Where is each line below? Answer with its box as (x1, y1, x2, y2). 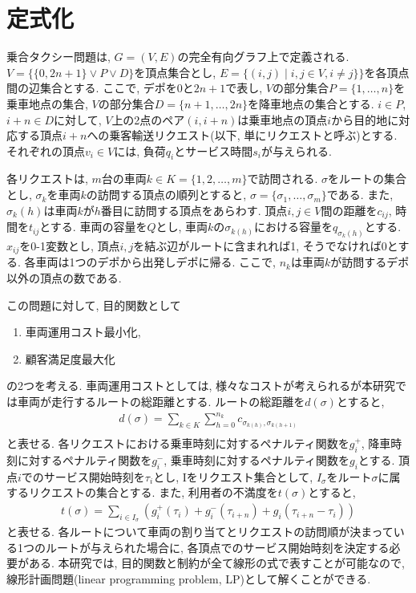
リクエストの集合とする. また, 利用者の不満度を (28, 484, 278, 501)
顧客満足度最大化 (25, 350, 115, 367)
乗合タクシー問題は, (6, 48, 111, 65)
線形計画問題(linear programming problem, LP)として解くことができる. (6, 571, 371, 587)
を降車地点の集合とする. (248, 95, 374, 112)
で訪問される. (247, 170, 318, 187)
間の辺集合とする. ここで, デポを (6, 79, 177, 96)
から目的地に (331, 111, 399, 128)
